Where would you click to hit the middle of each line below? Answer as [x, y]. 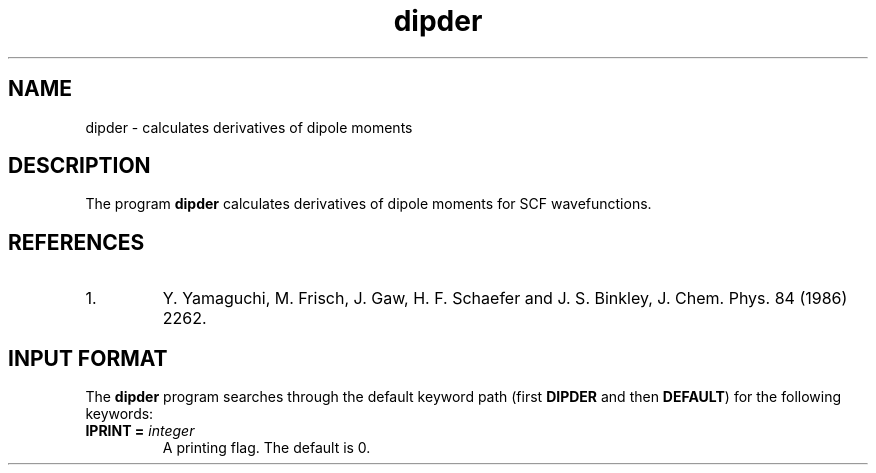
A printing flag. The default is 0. [266, 448]
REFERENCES [76, 242]
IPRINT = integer [140, 431]
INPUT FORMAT [88, 358]
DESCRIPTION [79, 166]
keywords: [119, 414]
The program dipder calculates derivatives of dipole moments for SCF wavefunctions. [368, 204]
